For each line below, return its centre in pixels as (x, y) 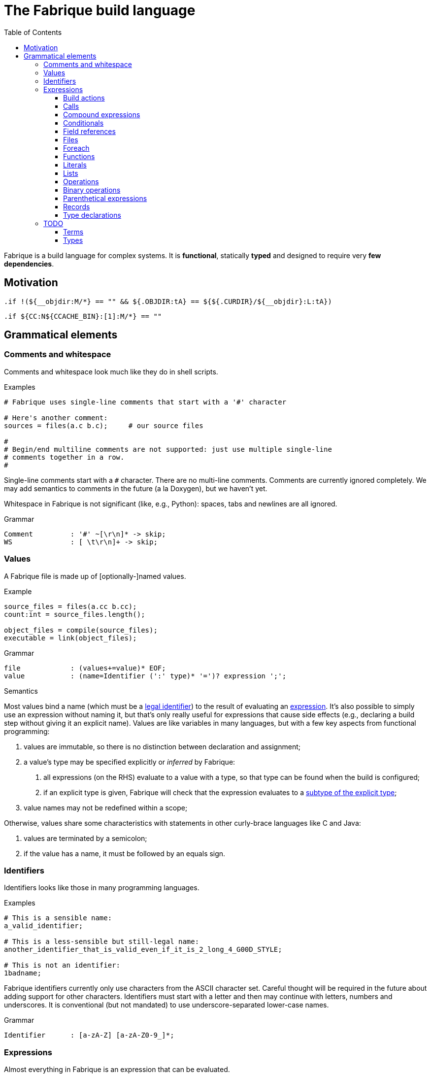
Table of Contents (33, 32)
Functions (79, 156)
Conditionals (83, 123)
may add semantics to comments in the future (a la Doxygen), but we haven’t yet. (136, 488)
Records (77, 206)
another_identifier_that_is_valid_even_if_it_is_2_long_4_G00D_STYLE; (143, 950)
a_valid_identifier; (44, 926)
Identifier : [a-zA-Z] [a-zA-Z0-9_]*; (89, 1035)
